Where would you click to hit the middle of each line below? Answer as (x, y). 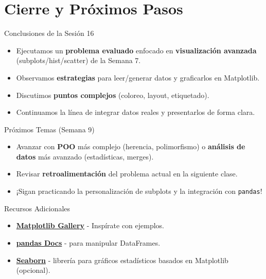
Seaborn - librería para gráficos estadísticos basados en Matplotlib (122, 260)
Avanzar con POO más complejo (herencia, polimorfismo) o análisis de (131, 146)
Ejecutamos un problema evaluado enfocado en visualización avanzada (136, 50)
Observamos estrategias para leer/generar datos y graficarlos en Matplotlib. (138, 77)
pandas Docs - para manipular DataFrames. (88, 242)
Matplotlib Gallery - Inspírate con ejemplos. (90, 225)
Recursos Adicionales (37, 208)
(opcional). (33, 270)
